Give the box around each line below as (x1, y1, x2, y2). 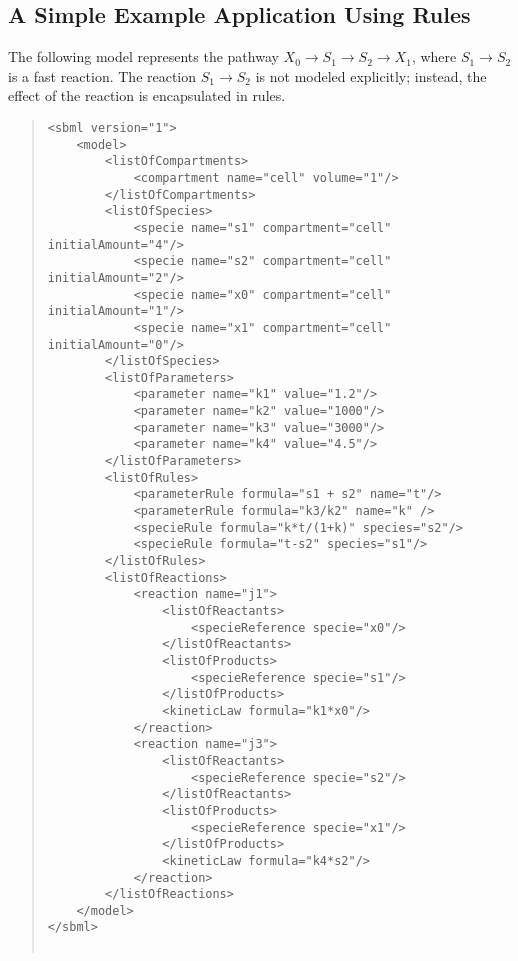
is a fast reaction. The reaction (8, 65, 197, 86)
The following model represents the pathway (8, 46, 279, 67)
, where (411, 46, 457, 67)
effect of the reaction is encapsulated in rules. (8, 85, 286, 106)
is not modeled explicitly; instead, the (255, 65, 487, 86)
